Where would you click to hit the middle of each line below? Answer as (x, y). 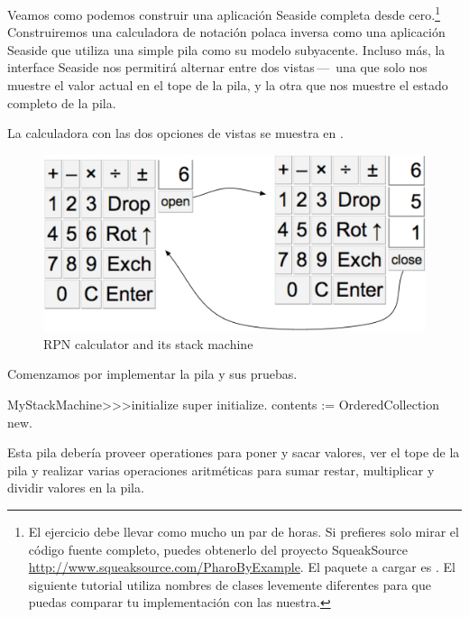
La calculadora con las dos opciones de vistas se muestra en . (175, 133)
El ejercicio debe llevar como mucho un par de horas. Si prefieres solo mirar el (244, 531)
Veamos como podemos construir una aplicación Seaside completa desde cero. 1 (224, 13)
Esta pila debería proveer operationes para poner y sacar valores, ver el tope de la (234, 452)
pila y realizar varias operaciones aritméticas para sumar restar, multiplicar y (221, 470)
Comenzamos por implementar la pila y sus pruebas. (152, 374)
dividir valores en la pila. (76, 488)
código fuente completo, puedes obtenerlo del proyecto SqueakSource (218, 549)
